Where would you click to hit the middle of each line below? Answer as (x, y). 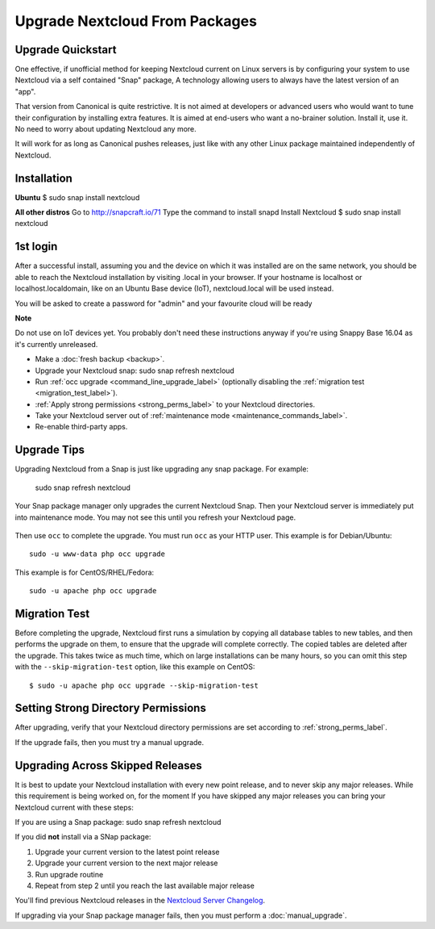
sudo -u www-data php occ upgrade (97, 554)
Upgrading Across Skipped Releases (109, 766)
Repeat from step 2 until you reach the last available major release (145, 885)
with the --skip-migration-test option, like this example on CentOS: (135, 667)
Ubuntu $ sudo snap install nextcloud (77, 197)
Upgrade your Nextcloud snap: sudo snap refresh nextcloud (135, 370)
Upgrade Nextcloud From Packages (136, 21)
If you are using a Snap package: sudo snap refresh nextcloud (118, 822)
